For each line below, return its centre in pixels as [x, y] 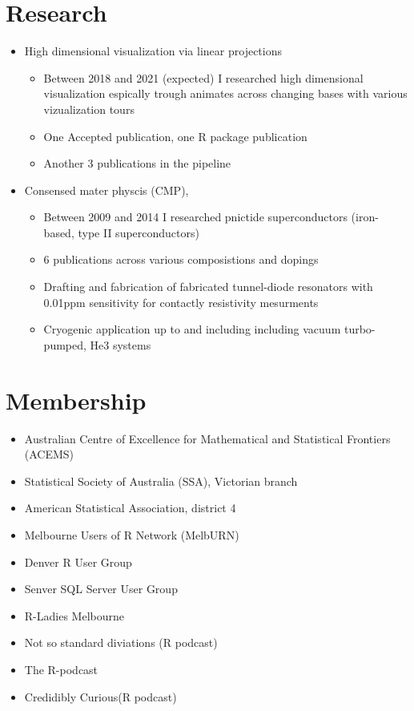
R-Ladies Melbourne [74, 615]
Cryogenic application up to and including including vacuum [192, 329]
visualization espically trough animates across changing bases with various [225, 93]
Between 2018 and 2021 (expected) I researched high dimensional [203, 77]
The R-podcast [61, 669]
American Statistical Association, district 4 [130, 508]
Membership [76, 400]
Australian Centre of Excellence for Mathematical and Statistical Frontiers [207, 438]
